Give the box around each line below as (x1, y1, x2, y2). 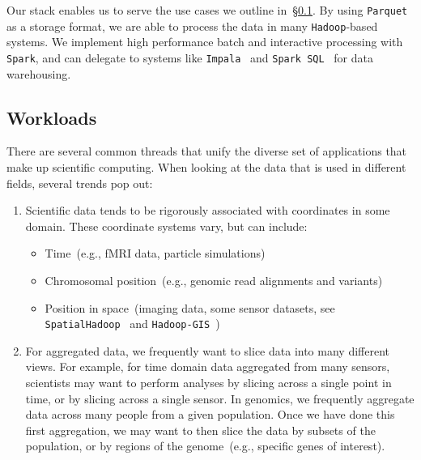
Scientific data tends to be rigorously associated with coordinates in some (25, 202, 390, 219)
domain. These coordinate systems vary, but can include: (25, 217, 308, 234)
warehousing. (6, 65, 71, 82)
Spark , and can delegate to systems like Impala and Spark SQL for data (6, 49, 373, 66)
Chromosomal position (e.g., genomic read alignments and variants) (45, 271, 383, 288)
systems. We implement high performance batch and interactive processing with (6, 33, 403, 50)
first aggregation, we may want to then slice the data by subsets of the (25, 421, 376, 438)
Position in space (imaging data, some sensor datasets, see (45, 299, 335, 316)
